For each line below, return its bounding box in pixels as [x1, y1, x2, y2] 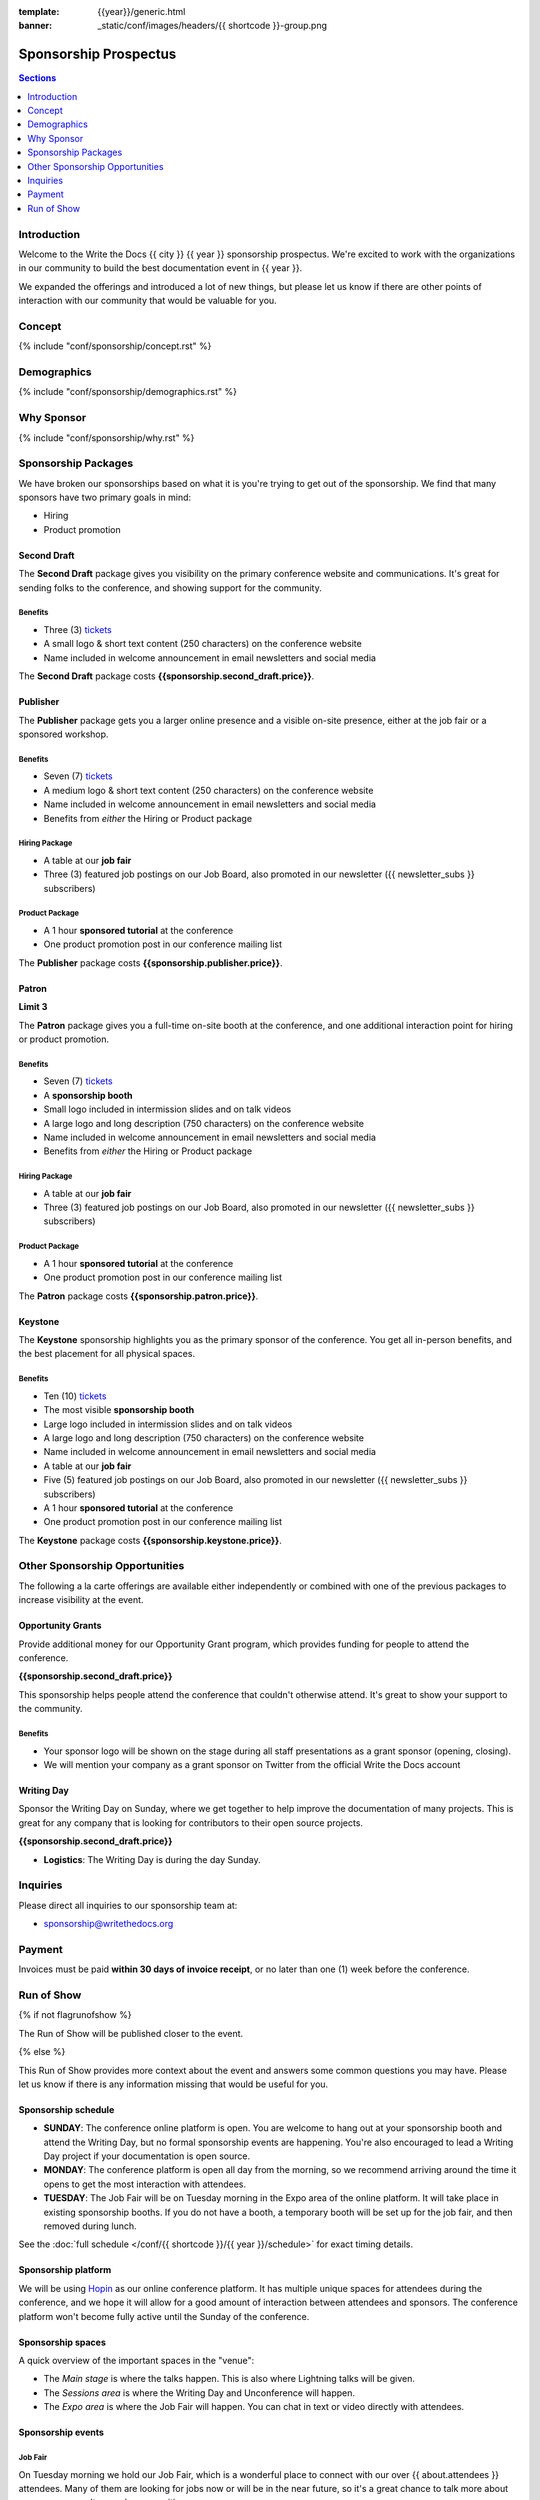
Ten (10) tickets [43, 1390, 107, 1402]
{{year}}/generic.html [97, 6, 186, 17]
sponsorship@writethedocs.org [43, 1918, 174, 1930]
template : [18, 6, 60, 17]
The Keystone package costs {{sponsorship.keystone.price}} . [18, 1534, 282, 1546]
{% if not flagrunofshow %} [18, 2009, 132, 2021]
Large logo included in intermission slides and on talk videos [43, 1418, 293, 1430]
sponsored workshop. [18, 728, 109, 740]
